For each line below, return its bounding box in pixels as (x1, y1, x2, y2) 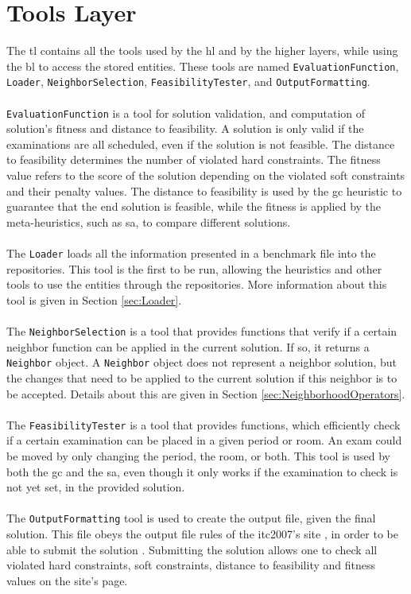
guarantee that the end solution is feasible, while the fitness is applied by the (6, 198, 382, 215)
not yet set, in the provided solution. (6, 479, 185, 495)
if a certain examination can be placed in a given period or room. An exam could (6, 432, 402, 448)
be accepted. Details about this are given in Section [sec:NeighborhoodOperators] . (6, 385, 405, 402)
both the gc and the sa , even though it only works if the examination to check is (6, 463, 398, 479)
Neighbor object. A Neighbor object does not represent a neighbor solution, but (6, 354, 397, 371)
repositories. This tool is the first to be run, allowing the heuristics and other (6, 260, 382, 277)
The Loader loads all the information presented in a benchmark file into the (6, 245, 376, 262)
